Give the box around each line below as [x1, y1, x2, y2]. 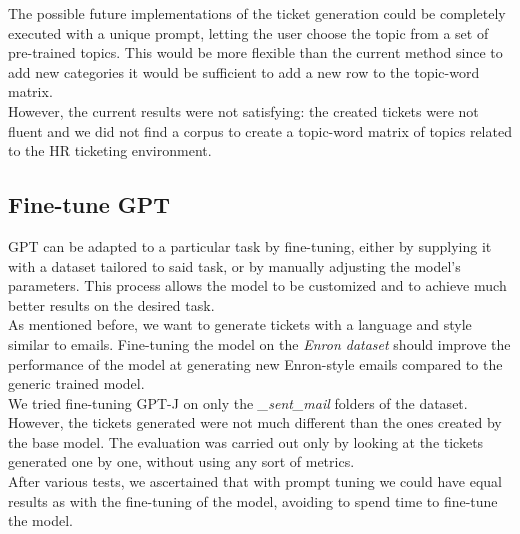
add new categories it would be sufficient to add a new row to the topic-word [8, 61, 480, 82]
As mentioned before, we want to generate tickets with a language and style [8, 314, 472, 335]
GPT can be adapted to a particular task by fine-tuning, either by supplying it [8, 235, 492, 256]
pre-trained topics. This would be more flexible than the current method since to [8, 42, 503, 63]
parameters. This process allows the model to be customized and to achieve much [8, 275, 507, 296]
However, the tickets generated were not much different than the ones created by [8, 412, 502, 433]
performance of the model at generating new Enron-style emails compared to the [8, 353, 503, 374]
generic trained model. [8, 373, 145, 394]
